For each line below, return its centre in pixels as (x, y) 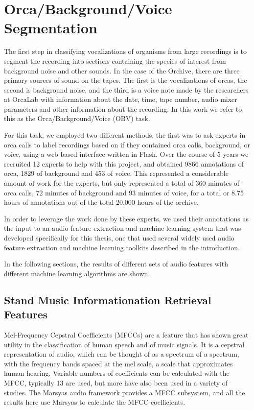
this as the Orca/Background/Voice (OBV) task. (77, 118)
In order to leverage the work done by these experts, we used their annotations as (126, 218)
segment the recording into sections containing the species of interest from (115, 60)
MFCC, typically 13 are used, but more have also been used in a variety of (116, 382)
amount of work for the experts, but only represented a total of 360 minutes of (122, 183)
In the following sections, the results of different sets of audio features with (116, 264)
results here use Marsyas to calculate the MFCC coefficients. (95, 402)
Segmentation (51, 28)
